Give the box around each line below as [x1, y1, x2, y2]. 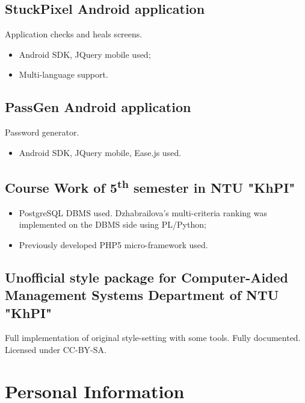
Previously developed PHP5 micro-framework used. [19, 238, 208, 251]
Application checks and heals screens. [5, 28, 143, 40]
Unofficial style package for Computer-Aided [5, 267, 289, 286]
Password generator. [5, 126, 79, 139]
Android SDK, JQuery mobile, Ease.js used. [19, 146, 182, 158]
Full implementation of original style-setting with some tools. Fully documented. [5, 331, 301, 344]
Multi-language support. [19, 68, 108, 81]
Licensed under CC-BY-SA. [5, 343, 106, 355]
